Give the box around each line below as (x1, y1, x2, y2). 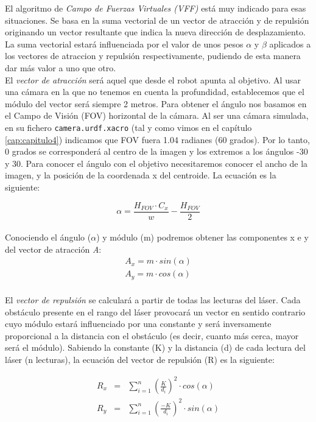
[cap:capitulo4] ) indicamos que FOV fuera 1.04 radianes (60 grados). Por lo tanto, (5, 133, 310, 146)
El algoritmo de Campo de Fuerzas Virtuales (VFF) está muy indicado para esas (5, 2, 306, 14)
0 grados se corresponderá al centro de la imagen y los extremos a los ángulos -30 (5, 145, 308, 158)
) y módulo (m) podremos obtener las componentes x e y (96, 231, 309, 244)
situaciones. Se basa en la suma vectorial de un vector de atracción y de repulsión (5, 13, 309, 26)
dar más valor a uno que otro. (5, 61, 116, 74)
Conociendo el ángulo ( (5, 231, 91, 244)
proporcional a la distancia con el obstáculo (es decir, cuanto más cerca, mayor (5, 329, 299, 342)
